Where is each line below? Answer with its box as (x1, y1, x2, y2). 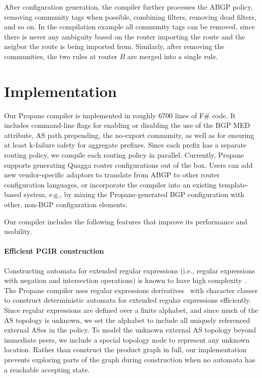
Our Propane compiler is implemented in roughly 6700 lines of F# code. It (4, 110, 236, 120)
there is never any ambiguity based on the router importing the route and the (4, 31, 245, 41)
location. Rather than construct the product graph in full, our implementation (4, 344, 247, 355)
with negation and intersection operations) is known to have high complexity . (4, 275, 248, 286)
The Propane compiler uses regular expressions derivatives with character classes (4, 285, 257, 295)
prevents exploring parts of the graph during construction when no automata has (4, 354, 255, 364)
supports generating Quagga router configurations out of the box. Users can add (4, 159, 253, 170)
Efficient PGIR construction (4, 246, 104, 256)
